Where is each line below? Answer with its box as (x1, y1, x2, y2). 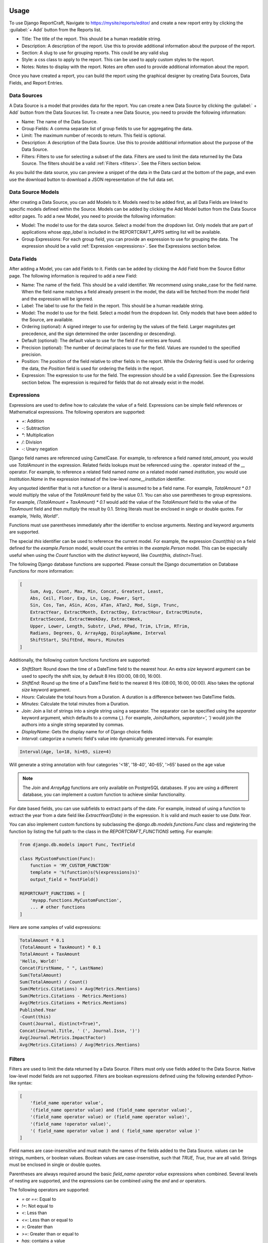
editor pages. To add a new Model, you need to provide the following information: (9, 213, 176, 219)
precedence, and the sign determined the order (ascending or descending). (21, 331, 176, 337)
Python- (236, 1073, 254, 1079)
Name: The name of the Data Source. (21, 118, 98, 124)
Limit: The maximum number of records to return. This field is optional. (21, 132, 166, 139)
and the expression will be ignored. (21, 296, 94, 302)
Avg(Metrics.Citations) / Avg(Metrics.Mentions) (19, 1042, 140, 1048)
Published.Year (19, 1007, 57, 1013)
